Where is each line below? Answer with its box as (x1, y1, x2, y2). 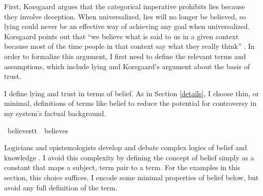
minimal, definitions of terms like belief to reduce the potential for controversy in (4, 98, 257, 108)
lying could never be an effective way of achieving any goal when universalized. (4, 21, 250, 32)
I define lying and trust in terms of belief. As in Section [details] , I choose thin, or (4, 88, 259, 98)
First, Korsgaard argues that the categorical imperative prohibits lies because (4, 1, 245, 11)
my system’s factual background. (4, 107, 106, 118)
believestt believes (7, 125, 69, 135)
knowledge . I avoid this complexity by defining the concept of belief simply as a (4, 152, 254, 162)
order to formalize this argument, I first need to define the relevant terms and (4, 50, 246, 61)
